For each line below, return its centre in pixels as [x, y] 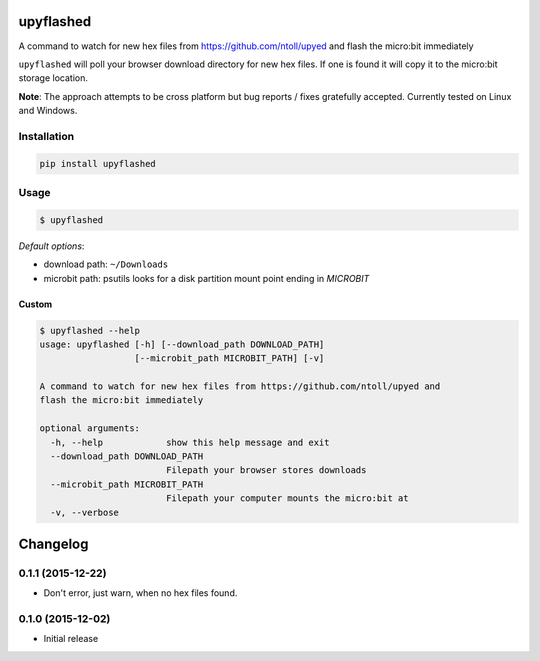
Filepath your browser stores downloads [266, 470]
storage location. [53, 78]
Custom [35, 304]
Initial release [71, 639]
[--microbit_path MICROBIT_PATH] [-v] [229, 358]
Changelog [53, 544]
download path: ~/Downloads [106, 264]
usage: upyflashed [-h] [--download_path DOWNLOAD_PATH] [182, 344]
